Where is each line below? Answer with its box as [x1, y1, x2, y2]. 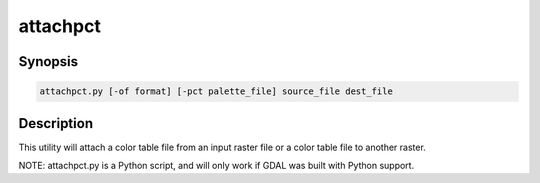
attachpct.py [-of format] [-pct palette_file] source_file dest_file [39, 86, 394, 97]
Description [18, 115, 94, 132]
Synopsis [18, 53, 79, 70]
